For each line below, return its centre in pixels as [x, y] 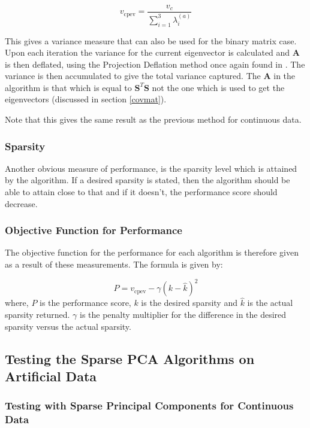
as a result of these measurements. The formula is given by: [114, 264]
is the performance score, [85, 303]
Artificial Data [51, 376]
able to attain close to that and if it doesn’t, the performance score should [141, 192]
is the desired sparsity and [189, 303]
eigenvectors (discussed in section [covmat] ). [86, 99]
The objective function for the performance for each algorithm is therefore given [152, 252]
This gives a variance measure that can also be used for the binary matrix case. [151, 40]
